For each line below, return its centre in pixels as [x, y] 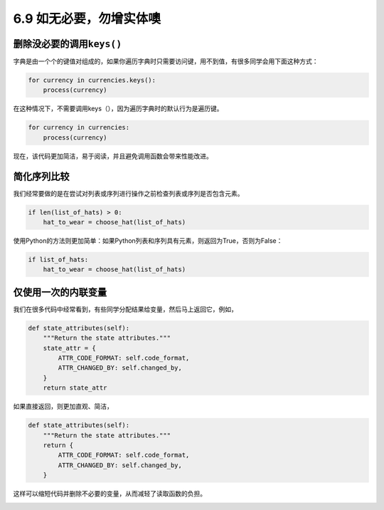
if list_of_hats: [58, 260]
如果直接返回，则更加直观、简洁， [63, 407]
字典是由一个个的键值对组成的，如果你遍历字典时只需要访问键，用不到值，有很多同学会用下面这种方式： [166, 61]
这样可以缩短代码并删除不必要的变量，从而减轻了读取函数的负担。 [110, 494]
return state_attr [75, 388]
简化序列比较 [41, 176]
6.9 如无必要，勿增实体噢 [87, 19]
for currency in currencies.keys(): [92, 80]
